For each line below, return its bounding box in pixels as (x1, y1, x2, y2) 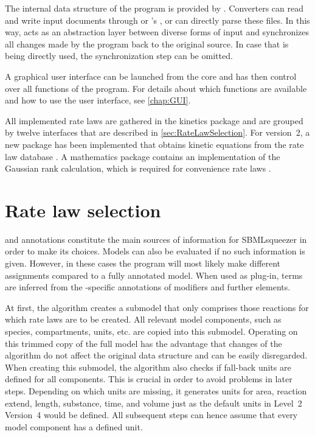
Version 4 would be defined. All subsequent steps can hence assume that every (5, 408, 298, 421)
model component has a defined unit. (5, 420, 143, 433)
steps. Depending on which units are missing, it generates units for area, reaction (5, 384, 307, 397)
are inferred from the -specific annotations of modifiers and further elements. (5, 281, 291, 293)
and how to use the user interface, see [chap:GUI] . (5, 94, 191, 107)
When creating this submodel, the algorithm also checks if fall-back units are (5, 360, 291, 373)
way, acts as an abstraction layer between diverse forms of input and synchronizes (5, 26, 310, 38)
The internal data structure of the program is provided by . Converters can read (5, 2, 303, 14)
